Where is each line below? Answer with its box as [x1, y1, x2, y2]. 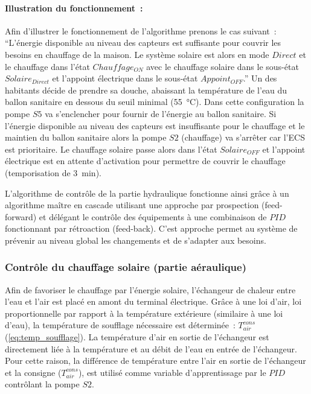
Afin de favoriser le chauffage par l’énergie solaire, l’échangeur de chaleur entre [5, 283, 296, 296]
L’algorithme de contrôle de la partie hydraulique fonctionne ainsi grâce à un [5, 186, 289, 199]
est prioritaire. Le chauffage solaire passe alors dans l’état [5, 142, 217, 155]
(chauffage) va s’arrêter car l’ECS [181, 131, 305, 144]
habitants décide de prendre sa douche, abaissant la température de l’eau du [5, 83, 287, 96]
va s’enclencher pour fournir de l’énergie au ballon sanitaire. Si [45, 107, 277, 119]
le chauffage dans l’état [5, 60, 90, 72]
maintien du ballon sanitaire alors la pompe [5, 131, 167, 144]
